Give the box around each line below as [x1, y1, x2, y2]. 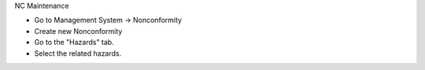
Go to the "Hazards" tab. [34, 38, 114, 47]
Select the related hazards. [34, 48, 122, 58]
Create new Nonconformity [34, 26, 123, 35]
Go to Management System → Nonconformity [34, 16, 183, 25]
